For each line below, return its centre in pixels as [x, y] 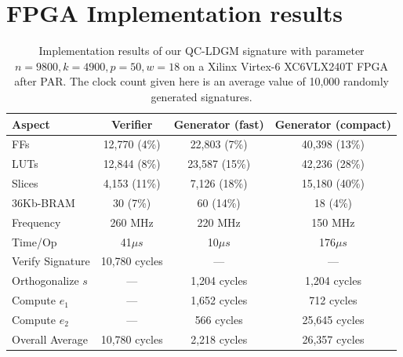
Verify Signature [51, 261]
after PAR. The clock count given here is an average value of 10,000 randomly [201, 81]
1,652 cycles [219, 300]
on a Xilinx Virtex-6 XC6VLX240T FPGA [286, 66]
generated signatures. [201, 96]
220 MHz [219, 222]
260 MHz [132, 222]
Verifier [132, 124]
